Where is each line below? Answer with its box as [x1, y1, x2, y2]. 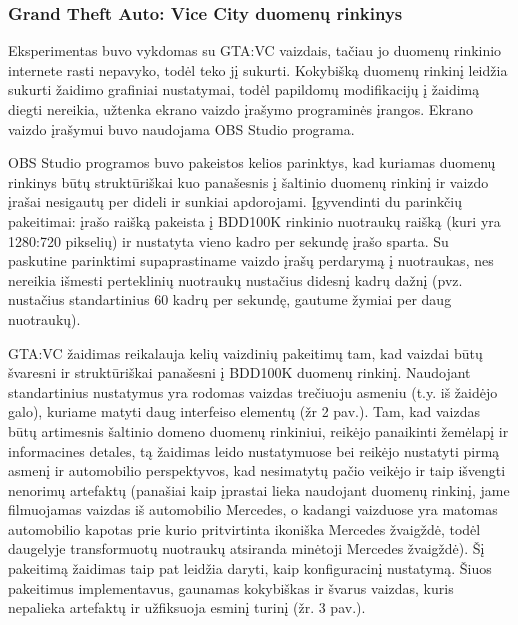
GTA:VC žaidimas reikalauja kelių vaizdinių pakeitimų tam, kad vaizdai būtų [8, 342, 483, 363]
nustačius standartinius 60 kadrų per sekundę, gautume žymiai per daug [8, 289, 452, 310]
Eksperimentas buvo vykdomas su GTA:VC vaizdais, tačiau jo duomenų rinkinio [8, 40, 502, 61]
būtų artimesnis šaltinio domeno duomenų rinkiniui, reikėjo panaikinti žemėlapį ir [8, 420, 509, 441]
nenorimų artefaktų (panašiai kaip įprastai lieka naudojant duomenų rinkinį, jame [8, 479, 510, 500]
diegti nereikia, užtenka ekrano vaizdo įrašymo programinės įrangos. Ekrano [8, 99, 474, 119]
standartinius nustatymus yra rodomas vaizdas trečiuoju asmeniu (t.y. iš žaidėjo [8, 381, 498, 402]
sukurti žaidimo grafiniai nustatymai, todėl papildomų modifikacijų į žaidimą [8, 79, 480, 100]
